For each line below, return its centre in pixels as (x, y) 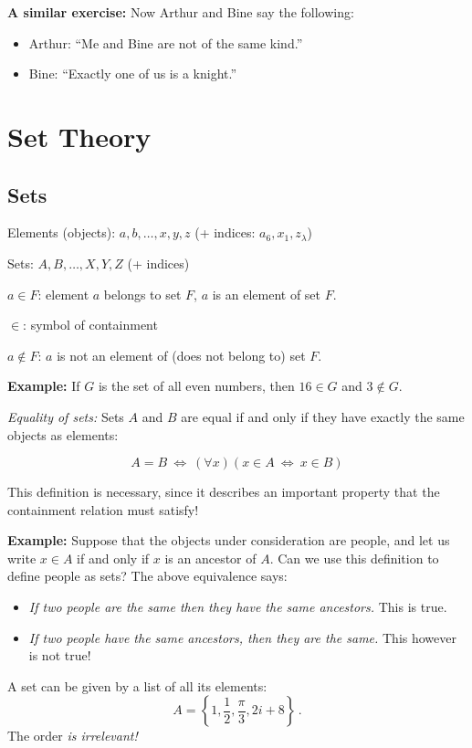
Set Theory (79, 136)
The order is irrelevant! (73, 736)
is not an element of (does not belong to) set (181, 355)
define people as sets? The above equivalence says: (147, 576)
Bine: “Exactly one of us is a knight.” (133, 74)
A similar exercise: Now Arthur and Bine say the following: (181, 12)
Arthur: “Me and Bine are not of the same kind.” (166, 42)
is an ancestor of (210, 558)
